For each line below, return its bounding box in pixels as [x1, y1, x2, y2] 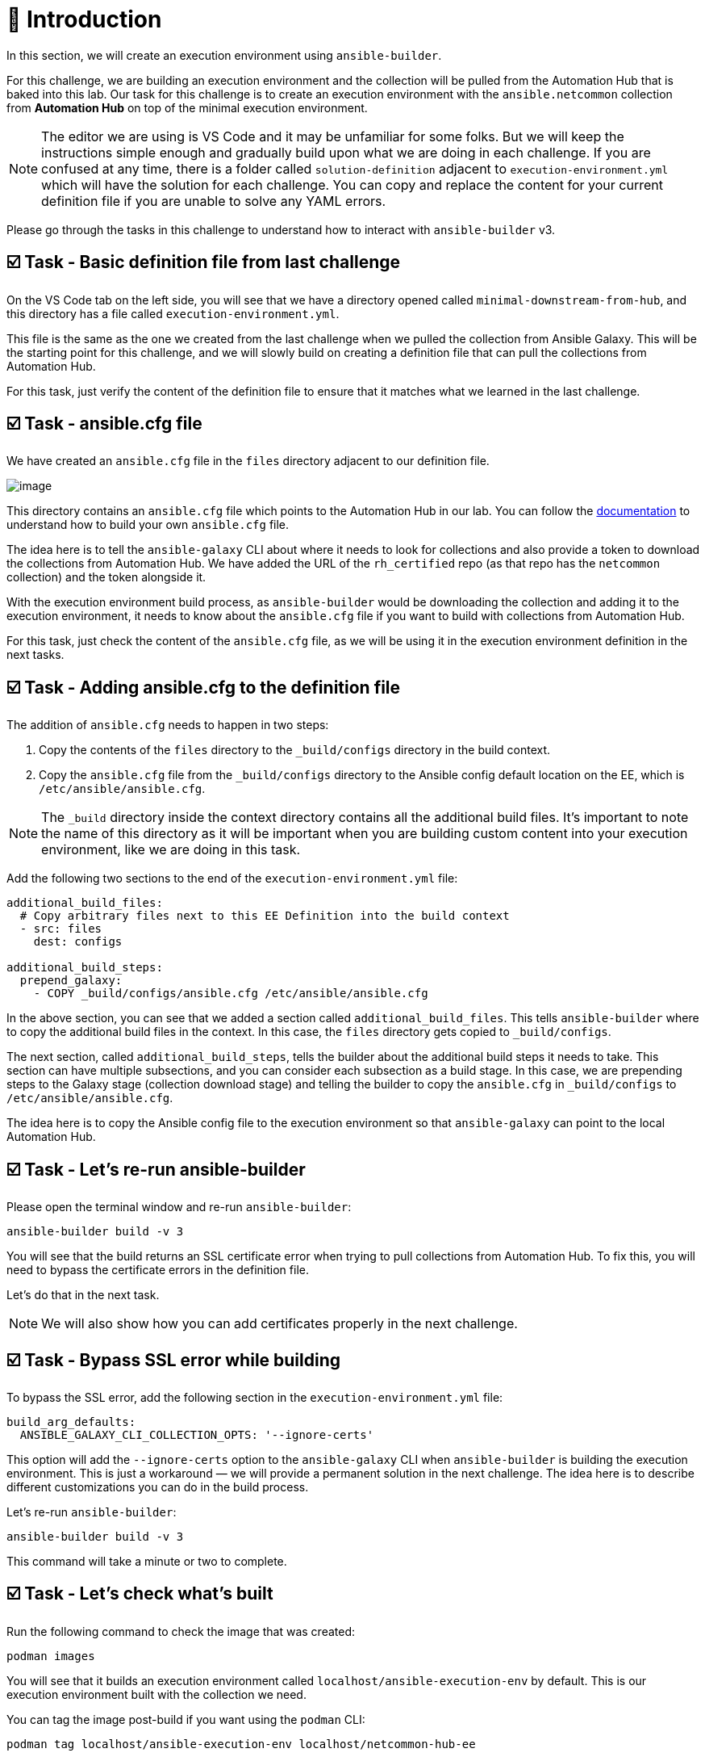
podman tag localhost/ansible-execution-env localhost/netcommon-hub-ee [6, 1737, 476, 1751]
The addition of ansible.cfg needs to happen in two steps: [6, 718, 329, 732]
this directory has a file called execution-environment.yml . [6, 306, 340, 321]
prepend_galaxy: [19, 974, 123, 988]
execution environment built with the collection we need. [6, 1687, 307, 1701]
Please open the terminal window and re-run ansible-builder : [6, 1200, 352, 1214]
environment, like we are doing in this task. [41, 841, 301, 858]
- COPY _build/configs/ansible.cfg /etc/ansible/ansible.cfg [33, 987, 428, 1000]
